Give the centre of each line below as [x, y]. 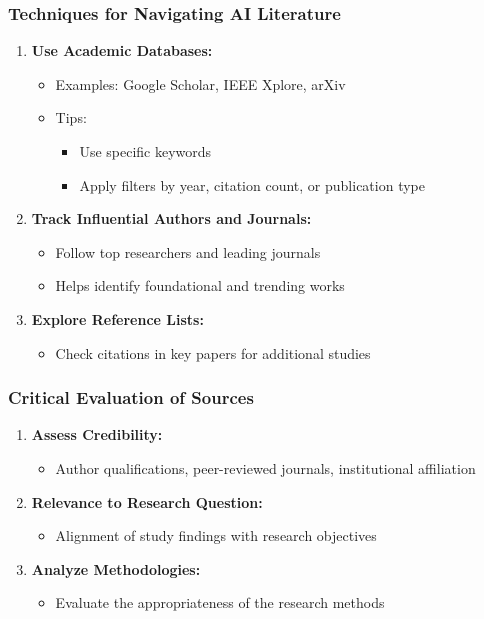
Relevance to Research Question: [147, 501]
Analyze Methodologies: [116, 568]
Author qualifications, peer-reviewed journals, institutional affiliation [265, 467]
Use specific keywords [145, 151]
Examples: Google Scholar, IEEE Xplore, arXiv [200, 83]
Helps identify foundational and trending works [200, 285]
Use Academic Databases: [122, 50]
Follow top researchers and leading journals [188, 251]
